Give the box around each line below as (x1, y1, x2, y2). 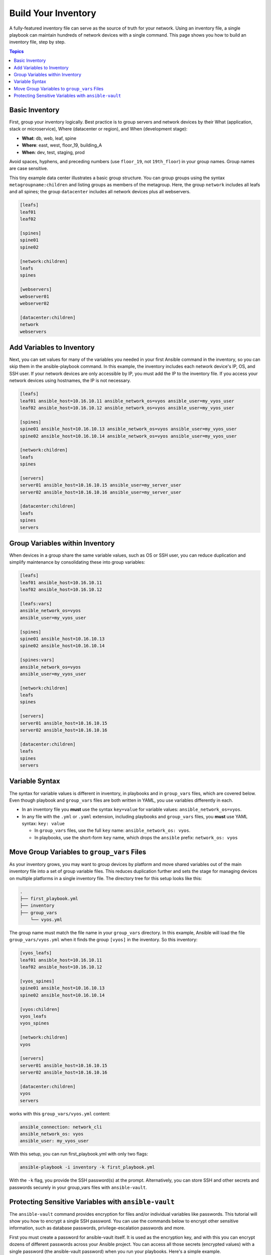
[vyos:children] (20, 1007, 60, 1012)
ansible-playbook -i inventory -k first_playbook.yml (20, 1165, 155, 1170)
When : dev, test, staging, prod (22, 149, 85, 155)
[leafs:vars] (20, 601, 52, 607)
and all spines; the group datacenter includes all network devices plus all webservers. (9, 189, 191, 195)
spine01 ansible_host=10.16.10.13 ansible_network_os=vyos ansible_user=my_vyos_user (20, 426, 237, 432)
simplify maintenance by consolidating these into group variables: (9, 559, 146, 565)
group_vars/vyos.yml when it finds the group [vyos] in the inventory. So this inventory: (9, 937, 198, 943)
